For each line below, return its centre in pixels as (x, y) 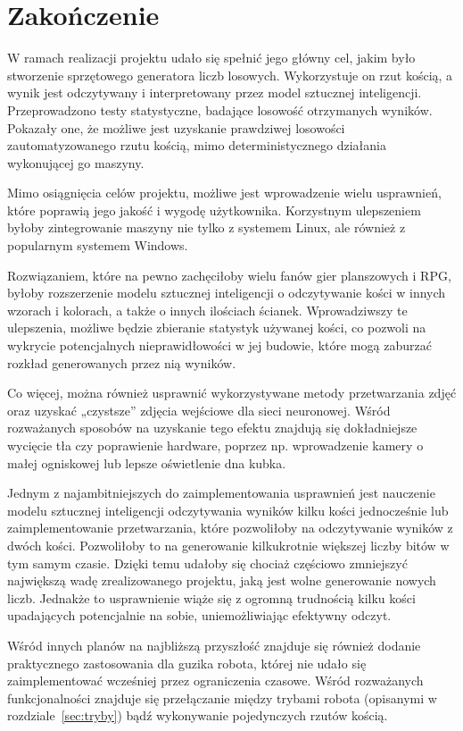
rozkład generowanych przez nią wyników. (122, 362)
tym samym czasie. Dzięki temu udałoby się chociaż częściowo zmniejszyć (207, 563)
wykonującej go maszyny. (76, 162)
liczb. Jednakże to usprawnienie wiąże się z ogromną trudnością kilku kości (211, 597)
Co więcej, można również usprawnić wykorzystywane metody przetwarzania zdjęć (232, 393)
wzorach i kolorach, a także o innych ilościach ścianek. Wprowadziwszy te (207, 310)
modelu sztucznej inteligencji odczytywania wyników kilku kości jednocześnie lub (228, 510)
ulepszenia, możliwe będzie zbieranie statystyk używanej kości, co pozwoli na (217, 328)
